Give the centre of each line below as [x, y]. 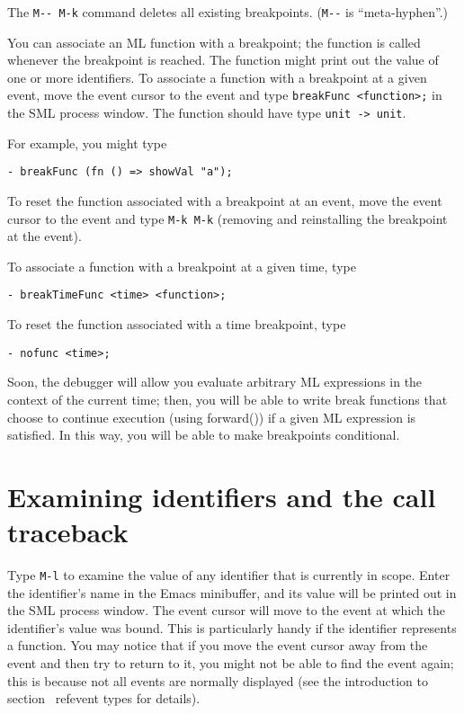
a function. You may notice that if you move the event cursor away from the [218, 645]
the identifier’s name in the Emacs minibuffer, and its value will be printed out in [232, 592]
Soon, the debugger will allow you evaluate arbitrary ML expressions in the [215, 382]
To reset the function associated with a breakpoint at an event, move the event [225, 201]
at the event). [45, 236]
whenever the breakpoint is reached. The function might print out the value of [223, 60]
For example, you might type [87, 143]
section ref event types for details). [104, 698]
